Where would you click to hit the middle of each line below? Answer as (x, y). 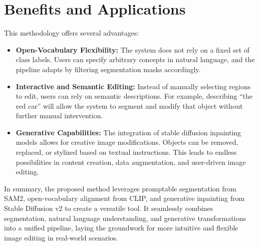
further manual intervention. (59, 115)
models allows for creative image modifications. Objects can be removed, (127, 142)
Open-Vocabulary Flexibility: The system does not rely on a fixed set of (133, 49)
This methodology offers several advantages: (72, 33)
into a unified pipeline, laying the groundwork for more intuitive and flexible (121, 228)
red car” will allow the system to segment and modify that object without (129, 105)
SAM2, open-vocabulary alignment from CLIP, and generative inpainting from (124, 198)
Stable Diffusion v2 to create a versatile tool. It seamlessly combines (109, 208)
